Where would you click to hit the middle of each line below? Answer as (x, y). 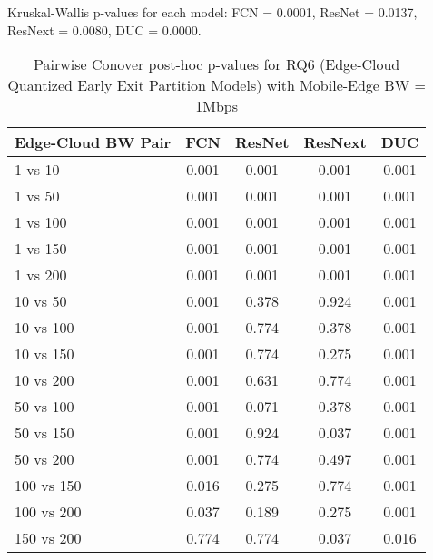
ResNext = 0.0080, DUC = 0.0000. (104, 29)
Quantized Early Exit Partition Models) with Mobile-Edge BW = (216, 85)
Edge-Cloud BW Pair (93, 142)
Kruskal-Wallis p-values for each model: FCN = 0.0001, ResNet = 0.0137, (212, 12)
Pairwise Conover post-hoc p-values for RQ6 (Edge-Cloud (216, 64)
